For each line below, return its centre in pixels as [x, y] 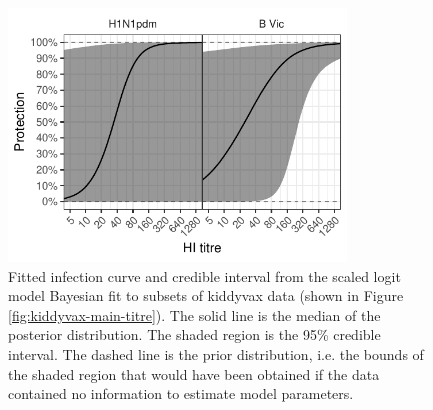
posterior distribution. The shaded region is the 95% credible [194, 334]
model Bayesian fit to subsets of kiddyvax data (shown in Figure [206, 295]
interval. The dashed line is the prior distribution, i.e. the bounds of [216, 354]
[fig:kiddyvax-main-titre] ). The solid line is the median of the [194, 314]
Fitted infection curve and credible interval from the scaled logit [204, 275]
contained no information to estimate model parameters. [181, 393]
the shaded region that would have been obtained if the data [194, 373]
